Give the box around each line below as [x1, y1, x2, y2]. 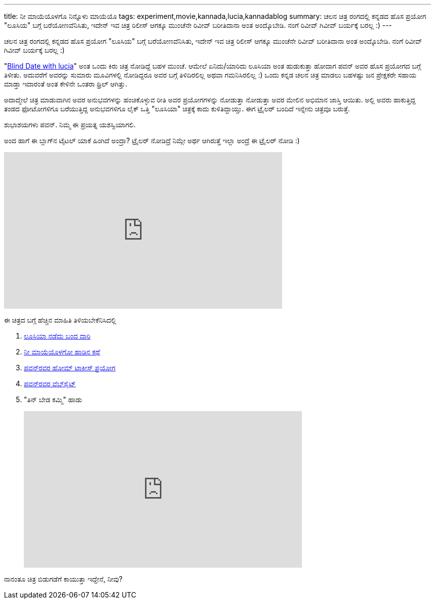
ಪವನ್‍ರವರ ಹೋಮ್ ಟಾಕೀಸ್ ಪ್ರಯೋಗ [24, 363, 116, 372]
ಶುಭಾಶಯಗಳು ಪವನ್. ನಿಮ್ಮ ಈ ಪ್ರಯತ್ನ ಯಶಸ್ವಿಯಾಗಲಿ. [4, 120, 136, 129]
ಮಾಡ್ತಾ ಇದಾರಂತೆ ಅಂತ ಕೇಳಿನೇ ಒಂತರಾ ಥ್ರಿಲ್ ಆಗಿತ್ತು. [4, 80, 127, 88]
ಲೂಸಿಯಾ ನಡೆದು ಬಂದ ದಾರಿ [24, 332, 91, 340]
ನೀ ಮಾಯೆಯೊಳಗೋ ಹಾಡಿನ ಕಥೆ [24, 347, 100, 356]
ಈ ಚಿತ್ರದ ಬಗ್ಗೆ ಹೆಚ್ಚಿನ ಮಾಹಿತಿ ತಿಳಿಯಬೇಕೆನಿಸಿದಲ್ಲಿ [4, 316, 117, 324]
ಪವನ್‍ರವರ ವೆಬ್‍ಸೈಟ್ [24, 379, 76, 388]
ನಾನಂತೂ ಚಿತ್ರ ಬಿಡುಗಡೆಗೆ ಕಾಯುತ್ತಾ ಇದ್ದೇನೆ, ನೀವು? [4, 575, 123, 583]
